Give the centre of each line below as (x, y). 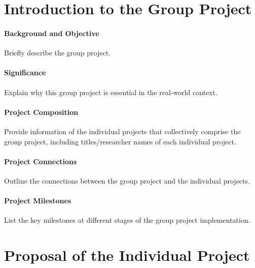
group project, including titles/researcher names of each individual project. (120, 141)
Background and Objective (52, 33)
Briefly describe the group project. (58, 53)
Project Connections (41, 161)
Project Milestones (38, 201)
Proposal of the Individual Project (127, 255)
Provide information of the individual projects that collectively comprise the (122, 131)
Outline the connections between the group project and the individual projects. (127, 180)
